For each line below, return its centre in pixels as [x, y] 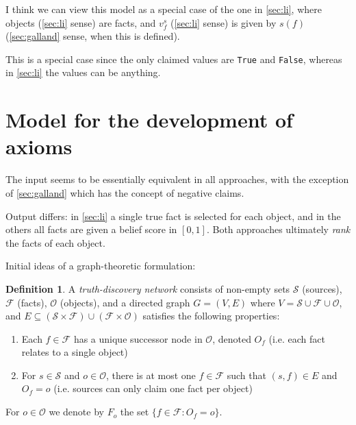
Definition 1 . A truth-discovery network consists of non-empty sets [148, 288]
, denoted [232, 338]
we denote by [76, 412]
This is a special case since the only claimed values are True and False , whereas [174, 59]
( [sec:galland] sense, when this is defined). [93, 36]
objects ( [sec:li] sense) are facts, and [81, 22]
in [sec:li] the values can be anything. [83, 72]
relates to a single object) [75, 352]
